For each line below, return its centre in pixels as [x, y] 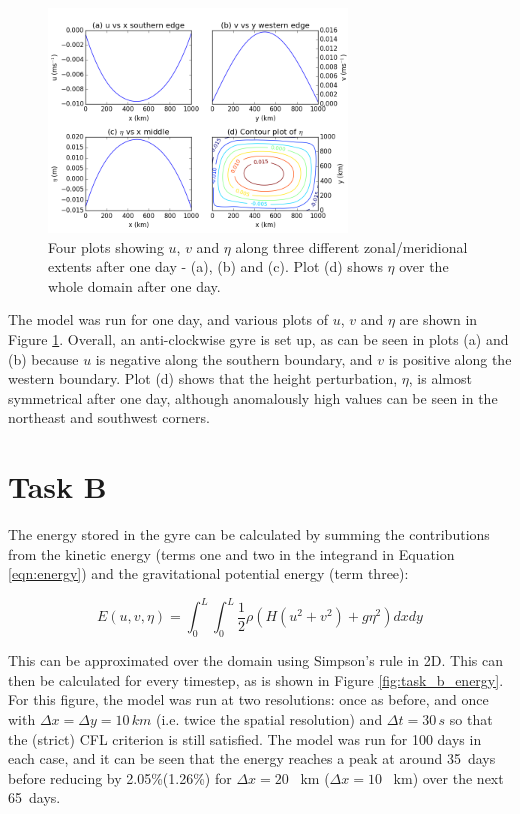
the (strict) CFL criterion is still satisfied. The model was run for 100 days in [245, 738]
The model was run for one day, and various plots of [168, 319]
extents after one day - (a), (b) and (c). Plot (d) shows [215, 266]
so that [471, 718]
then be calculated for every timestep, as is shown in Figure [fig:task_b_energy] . [256, 679]
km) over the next [448, 777]
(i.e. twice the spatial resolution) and [269, 718]
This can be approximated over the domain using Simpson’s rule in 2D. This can [255, 660]
